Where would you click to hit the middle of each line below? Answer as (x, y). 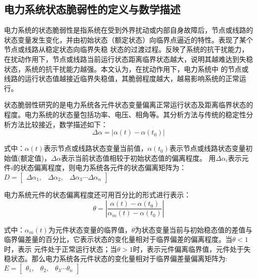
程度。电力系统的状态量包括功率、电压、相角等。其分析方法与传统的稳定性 (125, 114)
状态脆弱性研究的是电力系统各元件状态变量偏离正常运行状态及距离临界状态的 (128, 105)
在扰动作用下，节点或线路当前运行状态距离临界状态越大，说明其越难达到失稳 (128, 59)
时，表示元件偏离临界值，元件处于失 (192, 249)
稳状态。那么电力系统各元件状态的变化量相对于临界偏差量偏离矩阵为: (116, 258)
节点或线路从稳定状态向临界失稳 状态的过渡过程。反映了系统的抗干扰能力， (126, 49)
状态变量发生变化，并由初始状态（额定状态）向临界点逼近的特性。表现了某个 (128, 39)
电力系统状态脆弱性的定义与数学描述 (92, 9)
